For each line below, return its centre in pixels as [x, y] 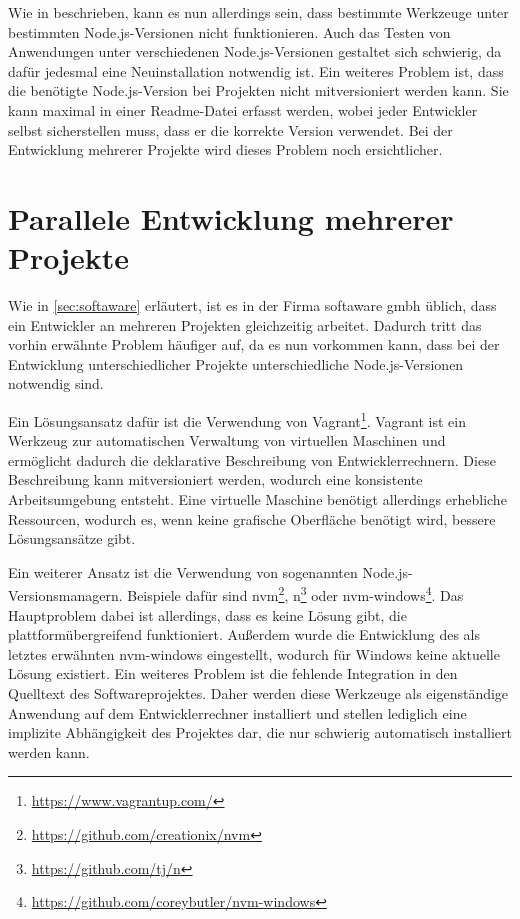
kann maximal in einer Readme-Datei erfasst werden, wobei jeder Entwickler [243, 109]
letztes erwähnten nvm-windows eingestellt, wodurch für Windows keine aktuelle [254, 653]
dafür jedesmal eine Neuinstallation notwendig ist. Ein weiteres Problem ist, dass [256, 70]
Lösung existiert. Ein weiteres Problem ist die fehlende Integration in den [233, 673]
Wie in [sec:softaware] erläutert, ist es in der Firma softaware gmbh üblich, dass [252, 305]
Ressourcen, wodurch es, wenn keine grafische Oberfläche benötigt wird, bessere [252, 518]
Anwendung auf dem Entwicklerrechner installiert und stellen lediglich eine [237, 712]
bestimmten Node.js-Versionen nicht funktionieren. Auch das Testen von [229, 31]
